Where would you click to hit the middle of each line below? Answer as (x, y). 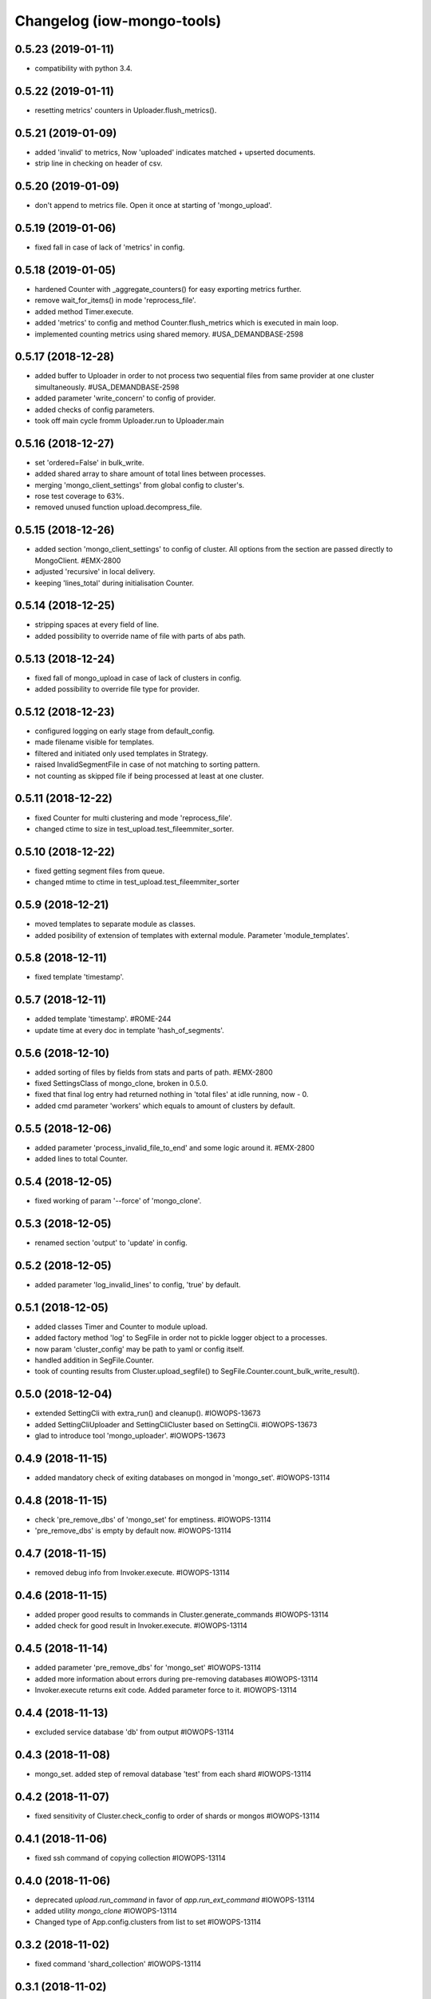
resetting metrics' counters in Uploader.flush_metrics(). (126, 110)
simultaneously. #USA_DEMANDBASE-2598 (107, 387)
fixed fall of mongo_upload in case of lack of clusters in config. (138, 678)
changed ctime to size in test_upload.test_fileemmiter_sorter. (134, 828)
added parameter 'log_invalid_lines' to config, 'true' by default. (138, 1284)
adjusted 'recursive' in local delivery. (95, 572)
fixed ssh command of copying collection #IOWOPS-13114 (130, 1857)
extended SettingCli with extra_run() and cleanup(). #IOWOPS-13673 (148, 1413)
